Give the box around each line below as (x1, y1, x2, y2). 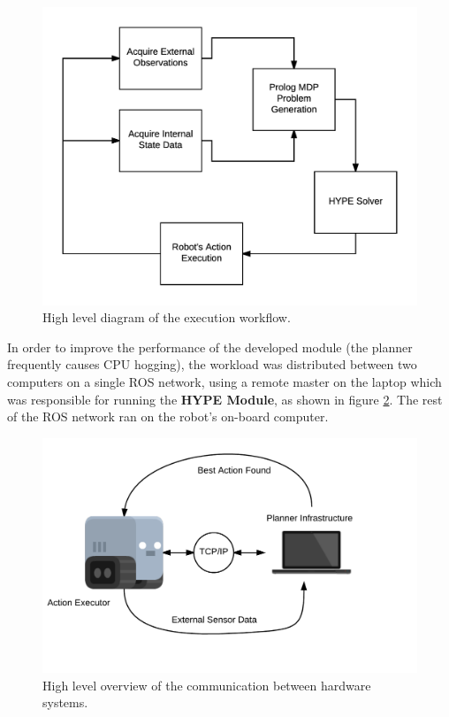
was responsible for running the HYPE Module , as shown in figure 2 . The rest (7, 389, 443, 408)
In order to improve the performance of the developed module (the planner (7, 337, 413, 356)
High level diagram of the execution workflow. (42, 308, 291, 327)
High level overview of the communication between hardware (42, 675, 371, 694)
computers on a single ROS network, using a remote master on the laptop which (7, 373, 442, 390)
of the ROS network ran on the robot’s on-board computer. (7, 407, 329, 426)
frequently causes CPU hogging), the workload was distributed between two (7, 355, 417, 374)
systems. (42, 693, 88, 712)
